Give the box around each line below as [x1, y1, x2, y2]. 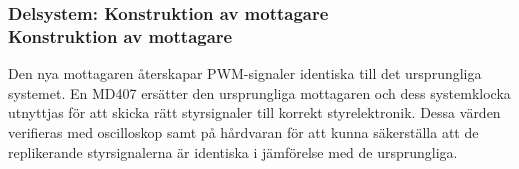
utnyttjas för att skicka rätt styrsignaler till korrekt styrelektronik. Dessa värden [8, 102, 501, 123]
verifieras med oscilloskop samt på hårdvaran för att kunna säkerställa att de [8, 121, 479, 142]
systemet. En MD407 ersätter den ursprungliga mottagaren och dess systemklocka [8, 82, 511, 103]
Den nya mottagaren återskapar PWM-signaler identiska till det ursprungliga [8, 63, 482, 84]
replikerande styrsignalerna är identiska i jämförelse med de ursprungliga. [8, 141, 458, 162]
